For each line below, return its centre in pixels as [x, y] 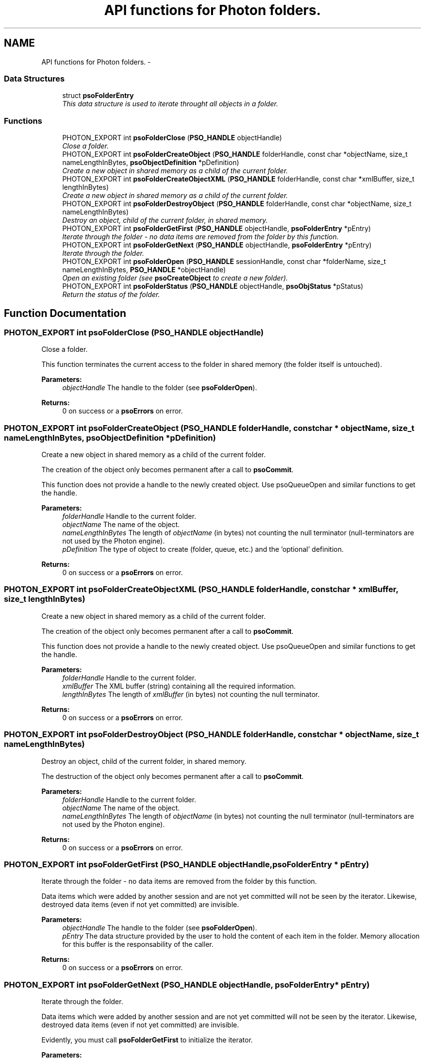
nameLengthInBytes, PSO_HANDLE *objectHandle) [144, 270]
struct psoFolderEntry [98, 96]
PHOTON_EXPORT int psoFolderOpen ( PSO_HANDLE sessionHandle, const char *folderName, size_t [224, 262]
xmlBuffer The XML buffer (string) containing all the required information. [179, 686]
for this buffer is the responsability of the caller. [138, 944]
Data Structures [34, 78]
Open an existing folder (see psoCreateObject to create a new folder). [175, 278]
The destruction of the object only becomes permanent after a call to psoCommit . [172, 776]
